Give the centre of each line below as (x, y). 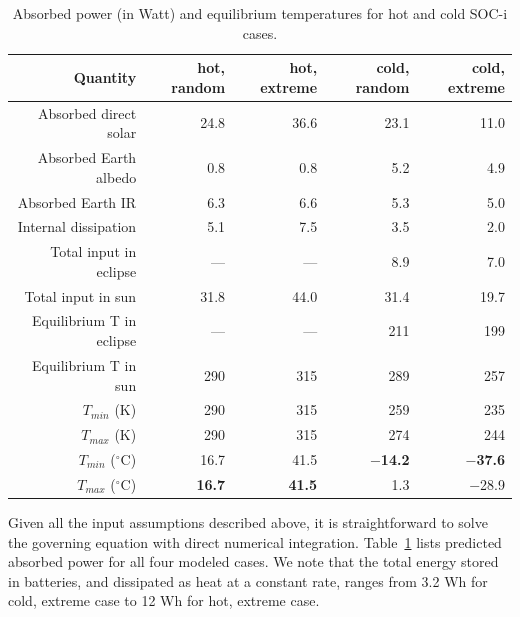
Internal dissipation (77, 226)
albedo (116, 176)
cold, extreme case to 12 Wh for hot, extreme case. (164, 600)
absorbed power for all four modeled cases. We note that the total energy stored (253, 561)
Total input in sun (80, 295)
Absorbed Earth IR (77, 201)
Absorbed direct (87, 112)
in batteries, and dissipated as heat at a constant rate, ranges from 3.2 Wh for (248, 580)
